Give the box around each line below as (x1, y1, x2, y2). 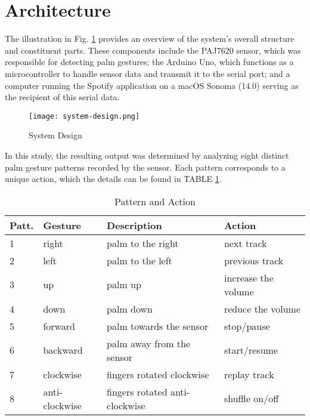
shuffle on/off (224, 391, 279, 406)
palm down (107, 301, 153, 316)
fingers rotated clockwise (107, 367, 209, 381)
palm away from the (107, 336, 191, 350)
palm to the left (107, 253, 172, 267)
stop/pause (224, 319, 270, 333)
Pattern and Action (114, 194, 196, 208)
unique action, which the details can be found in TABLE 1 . (5, 172, 222, 185)
